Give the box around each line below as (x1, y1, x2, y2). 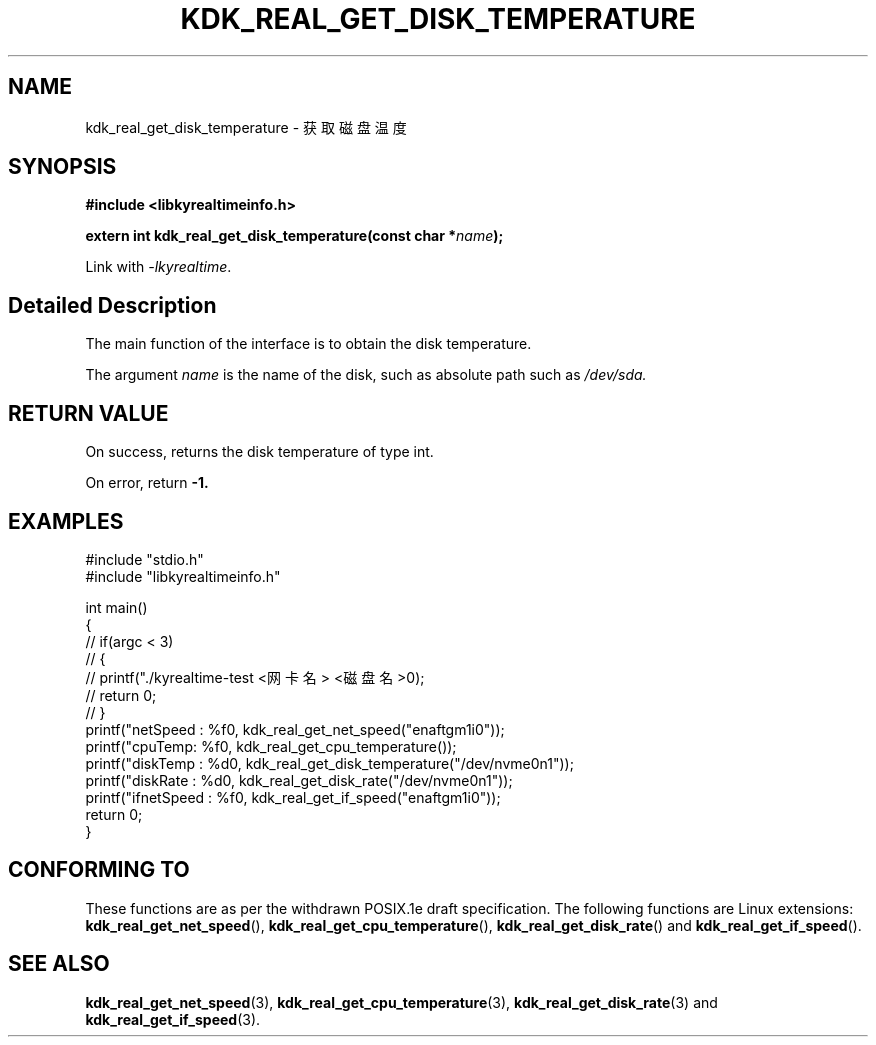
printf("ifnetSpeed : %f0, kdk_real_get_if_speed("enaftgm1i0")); (85, 788, 501, 806)
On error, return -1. (85, 474, 209, 492)
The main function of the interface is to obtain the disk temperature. (85, 335, 532, 353)
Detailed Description (8, 292, 217, 318)
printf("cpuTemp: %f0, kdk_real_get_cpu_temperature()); (85, 737, 457, 755)
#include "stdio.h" (85, 550, 204, 568)
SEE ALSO (8, 951, 110, 977)
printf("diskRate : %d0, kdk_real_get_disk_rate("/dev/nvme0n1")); (85, 771, 513, 789)
